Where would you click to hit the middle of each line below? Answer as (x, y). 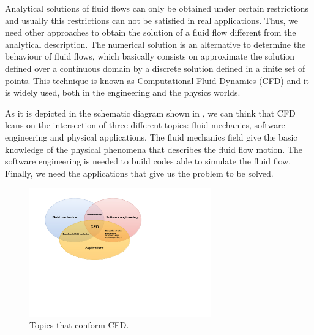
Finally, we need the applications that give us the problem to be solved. (139, 173)
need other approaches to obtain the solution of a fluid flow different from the (151, 32)
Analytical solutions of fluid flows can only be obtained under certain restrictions (157, 8)
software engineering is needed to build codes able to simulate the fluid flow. (148, 161)
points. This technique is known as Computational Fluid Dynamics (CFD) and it (157, 80)
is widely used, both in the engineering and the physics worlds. (123, 92)
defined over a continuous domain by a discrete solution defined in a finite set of (155, 68)
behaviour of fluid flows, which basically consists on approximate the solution (150, 56)
